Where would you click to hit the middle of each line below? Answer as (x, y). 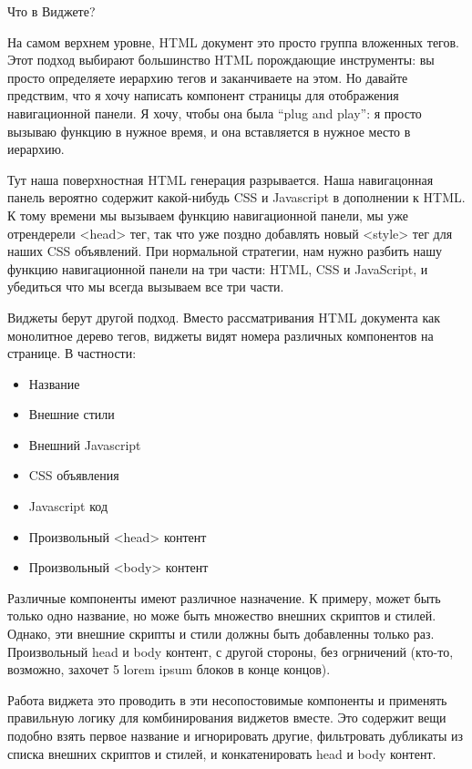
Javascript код (68, 506)
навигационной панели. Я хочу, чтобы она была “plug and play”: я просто (215, 113)
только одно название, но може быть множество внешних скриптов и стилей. (222, 615)
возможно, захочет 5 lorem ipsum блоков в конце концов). (169, 669)
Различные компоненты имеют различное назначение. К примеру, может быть (224, 597)
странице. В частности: (72, 353)
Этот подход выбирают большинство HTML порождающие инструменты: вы (221, 60)
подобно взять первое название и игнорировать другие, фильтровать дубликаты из (235, 735)
